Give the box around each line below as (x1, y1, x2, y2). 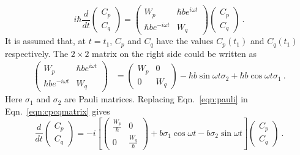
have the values (156, 34, 214, 47)
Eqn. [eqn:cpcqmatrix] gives (5, 105, 110, 118)
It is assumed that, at (5, 34, 86, 47)
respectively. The (5, 47, 69, 59)
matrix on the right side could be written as (92, 47, 257, 59)
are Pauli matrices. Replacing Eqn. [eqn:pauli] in (64, 93, 248, 105)
